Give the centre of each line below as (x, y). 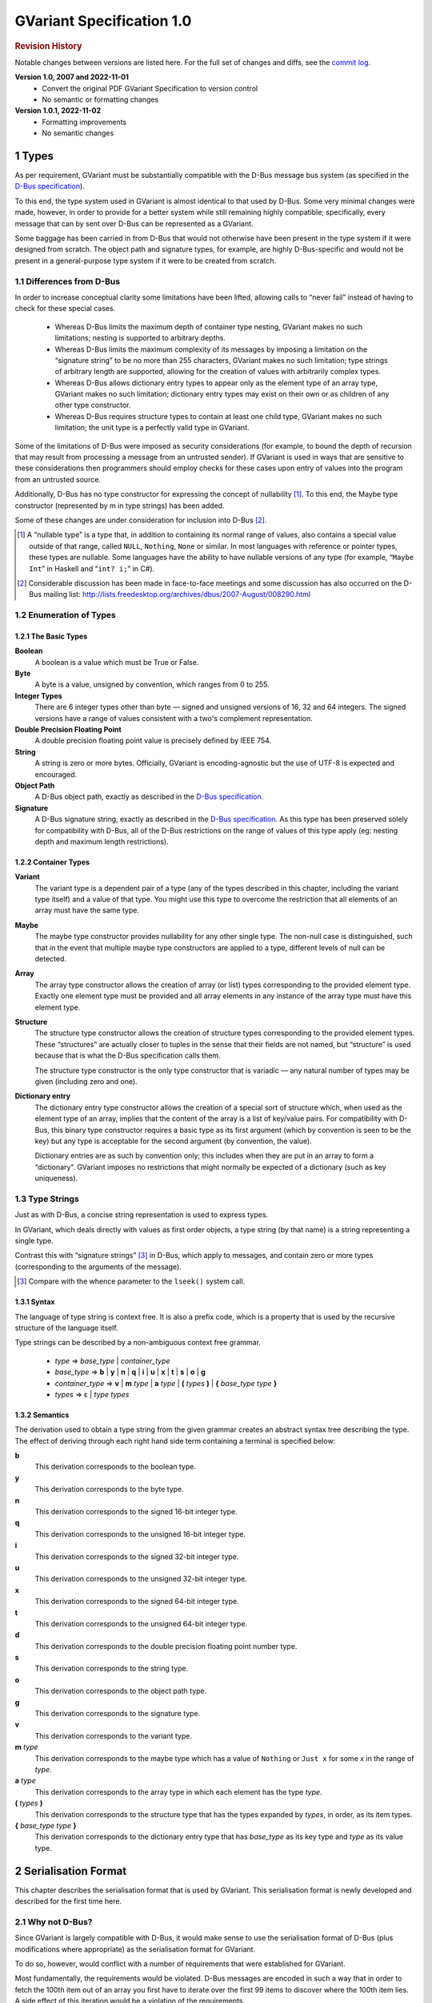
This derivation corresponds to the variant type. (113, 1735)
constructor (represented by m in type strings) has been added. (120, 506)
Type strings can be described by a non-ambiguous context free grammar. (138, 1343)
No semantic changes (78, 133)
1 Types (34, 156)
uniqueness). (56, 1179)
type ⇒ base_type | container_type (113, 1360)
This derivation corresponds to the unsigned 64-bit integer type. (141, 1623)
